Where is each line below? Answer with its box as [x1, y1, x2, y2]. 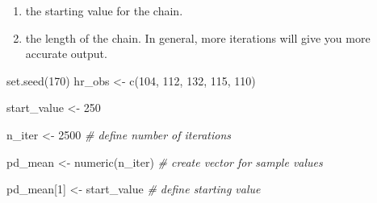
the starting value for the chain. [25, 2, 183, 19]
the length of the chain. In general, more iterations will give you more [25, 29, 371, 46]
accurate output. [25, 45, 107, 62]
